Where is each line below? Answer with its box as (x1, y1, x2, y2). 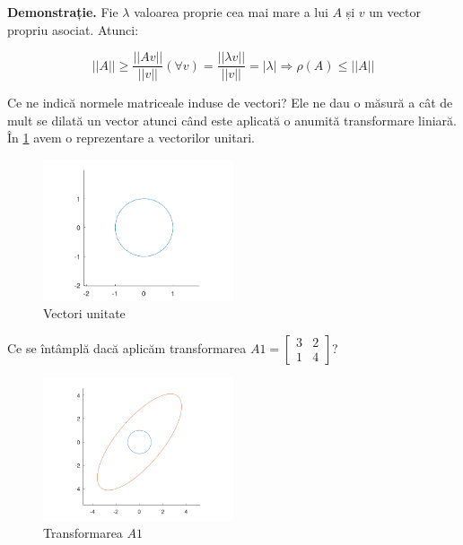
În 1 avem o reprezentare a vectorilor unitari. (7, 128, 255, 147)
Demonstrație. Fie (7, 3, 118, 21)
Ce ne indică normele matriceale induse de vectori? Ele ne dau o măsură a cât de (7, 93, 453, 112)
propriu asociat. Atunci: (7, 20, 139, 39)
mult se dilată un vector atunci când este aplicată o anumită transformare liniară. (7, 110, 457, 129)
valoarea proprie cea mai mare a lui (134, 3, 328, 21)
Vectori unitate (43, 304, 126, 323)
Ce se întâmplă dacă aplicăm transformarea (7, 338, 247, 357)
